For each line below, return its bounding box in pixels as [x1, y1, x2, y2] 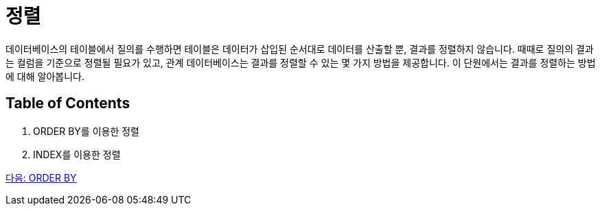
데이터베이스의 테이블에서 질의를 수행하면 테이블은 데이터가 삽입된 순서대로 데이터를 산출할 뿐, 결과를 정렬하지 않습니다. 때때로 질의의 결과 [5, 42, 594, 55]
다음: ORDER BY [5, 171, 77, 184]
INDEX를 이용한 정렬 [33, 148, 121, 160]
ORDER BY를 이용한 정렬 [33, 125, 139, 137]
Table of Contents [5, 95, 130, 112]
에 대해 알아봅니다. [5, 70, 84, 82]
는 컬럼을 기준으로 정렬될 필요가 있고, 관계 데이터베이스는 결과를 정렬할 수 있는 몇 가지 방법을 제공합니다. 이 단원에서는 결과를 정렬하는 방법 [5, 56, 596, 69]
